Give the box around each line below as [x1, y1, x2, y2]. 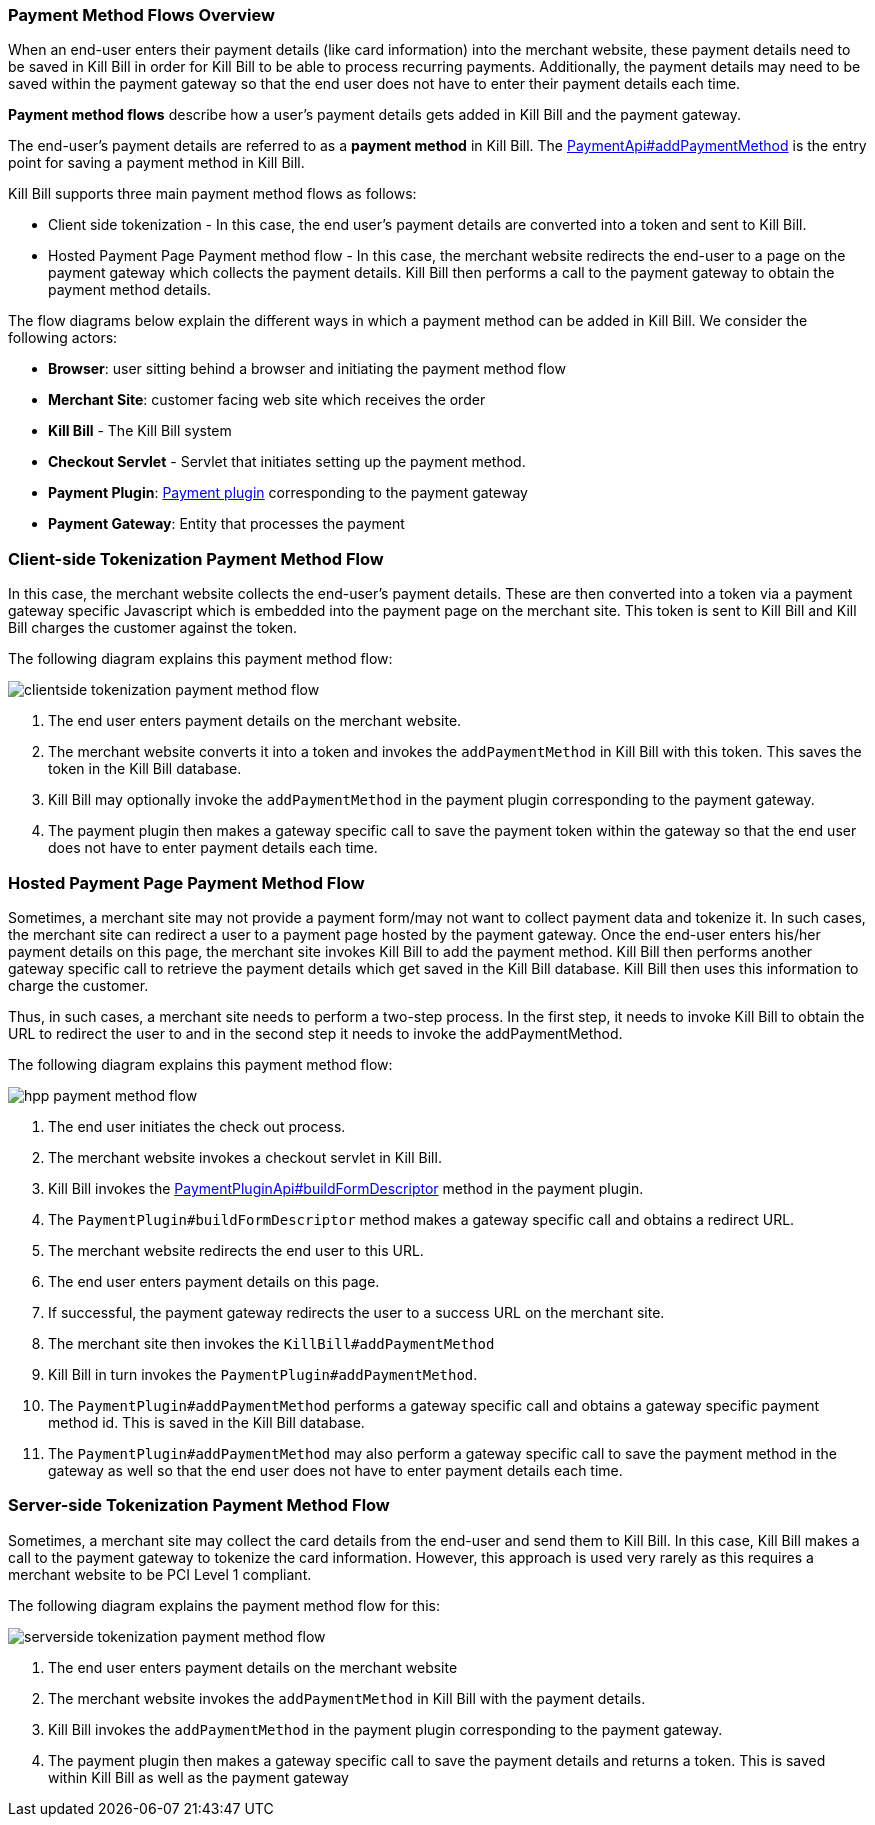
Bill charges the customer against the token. [8, 619, 298, 637]
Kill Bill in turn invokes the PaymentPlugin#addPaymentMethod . [48, 1365, 478, 1383]
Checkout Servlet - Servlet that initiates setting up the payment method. [48, 453, 526, 471]
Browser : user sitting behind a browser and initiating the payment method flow [48, 360, 566, 378]
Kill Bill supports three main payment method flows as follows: [8, 185, 417, 203]
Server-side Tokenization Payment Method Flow [8, 1495, 390, 1516]
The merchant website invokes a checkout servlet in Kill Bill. [48, 1148, 442, 1166]
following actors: [8, 329, 118, 347]
